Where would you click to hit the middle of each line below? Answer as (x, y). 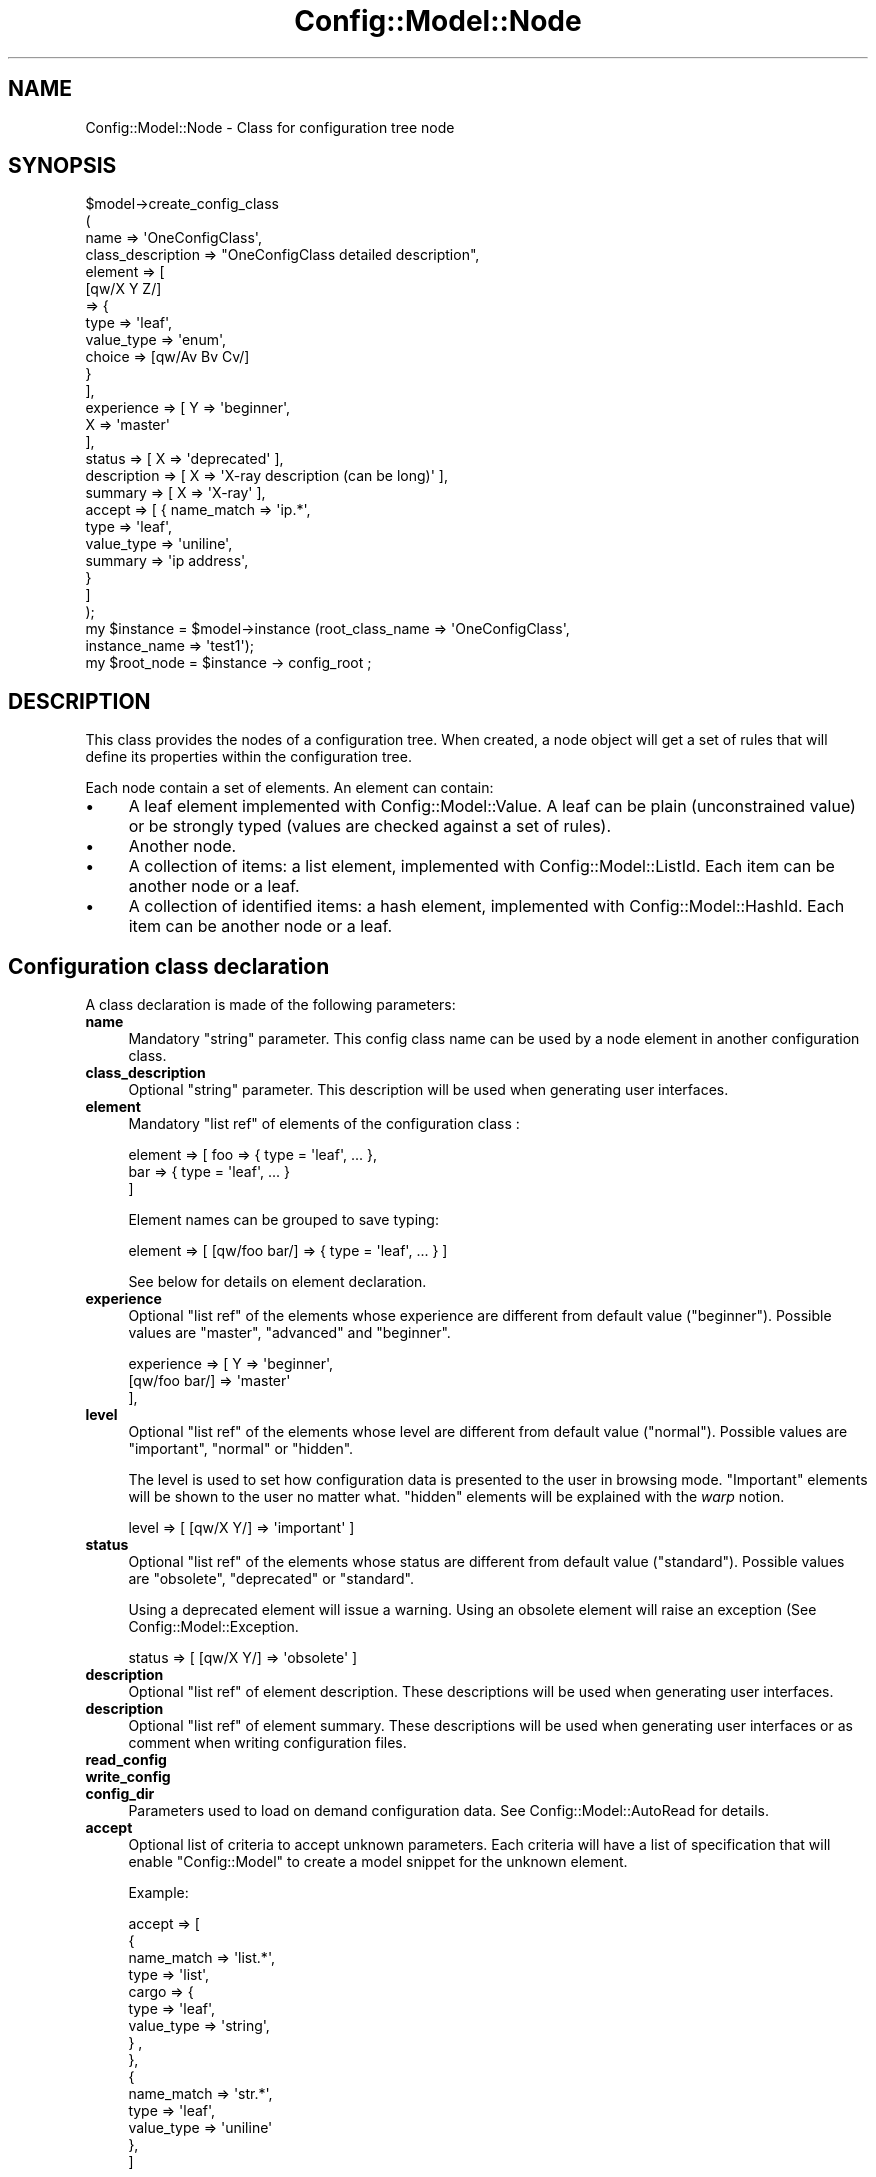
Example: (158, 1893)
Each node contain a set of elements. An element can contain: (289, 788)
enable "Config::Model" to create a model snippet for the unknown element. (378, 1862)
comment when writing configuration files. (267, 1743)
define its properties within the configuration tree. (248, 757)
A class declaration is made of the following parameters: (270, 1005)
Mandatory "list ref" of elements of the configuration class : (324, 1124)
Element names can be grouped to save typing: (283, 1220)
